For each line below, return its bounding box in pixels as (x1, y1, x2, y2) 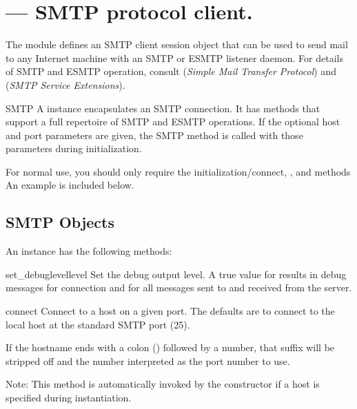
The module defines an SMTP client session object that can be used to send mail (6, 37, 348, 52)
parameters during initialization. (6, 141, 142, 156)
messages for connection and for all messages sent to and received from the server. (6, 280, 352, 295)
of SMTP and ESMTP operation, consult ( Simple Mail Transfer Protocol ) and (6, 64, 336, 78)
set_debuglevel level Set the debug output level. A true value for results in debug (6, 266, 347, 281)
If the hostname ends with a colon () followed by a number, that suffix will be (6, 340, 335, 355)
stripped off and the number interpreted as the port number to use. (6, 353, 290, 368)
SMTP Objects (6, 211, 115, 233)
